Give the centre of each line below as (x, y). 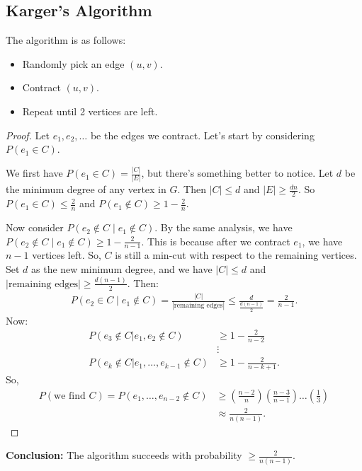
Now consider (35, 227)
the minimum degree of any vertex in (86, 189)
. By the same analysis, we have (224, 227)
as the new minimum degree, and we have (122, 269)
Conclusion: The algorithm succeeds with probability (124, 455)
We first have (34, 173)
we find (70, 396)
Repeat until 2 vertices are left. (90, 111)
